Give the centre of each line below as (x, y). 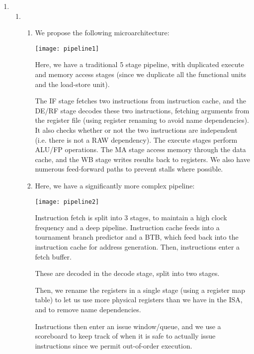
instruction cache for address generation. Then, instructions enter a (137, 247)
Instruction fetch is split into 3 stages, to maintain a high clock (131, 218)
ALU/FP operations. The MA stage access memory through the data (140, 149)
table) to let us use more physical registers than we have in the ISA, (139, 300)
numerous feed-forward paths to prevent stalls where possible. (129, 169)
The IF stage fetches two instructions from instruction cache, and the (140, 101)
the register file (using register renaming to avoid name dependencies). (142, 120)
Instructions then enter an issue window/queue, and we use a (128, 326)
